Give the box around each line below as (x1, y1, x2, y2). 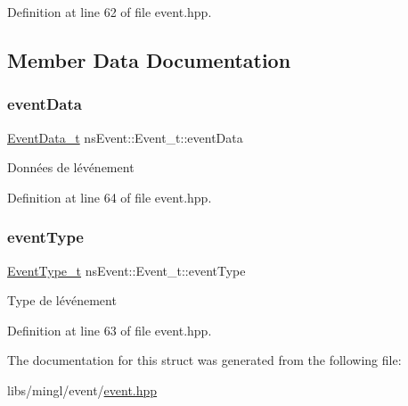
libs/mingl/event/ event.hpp (7, 380, 158, 399)
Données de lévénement (7, 158, 135, 177)
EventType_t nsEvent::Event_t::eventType (7, 261, 246, 279)
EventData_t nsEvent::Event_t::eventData (7, 128, 243, 146)
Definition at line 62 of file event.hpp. (7, 3, 212, 21)
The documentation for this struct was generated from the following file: (7, 351, 402, 369)
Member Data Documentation (7, 46, 291, 73)
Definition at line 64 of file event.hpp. (7, 187, 212, 206)
